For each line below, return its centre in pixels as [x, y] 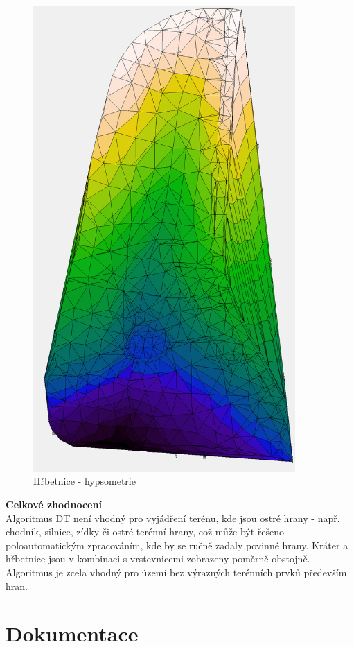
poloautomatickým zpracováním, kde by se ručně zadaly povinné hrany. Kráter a [177, 545]
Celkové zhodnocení [54, 504]
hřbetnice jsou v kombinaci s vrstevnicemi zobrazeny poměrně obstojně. [158, 559]
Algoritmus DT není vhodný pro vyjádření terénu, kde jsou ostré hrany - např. [173, 518]
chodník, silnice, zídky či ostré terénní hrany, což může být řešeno [145, 532]
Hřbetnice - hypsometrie [85, 481]
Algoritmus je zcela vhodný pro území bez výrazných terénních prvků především [176, 572]
